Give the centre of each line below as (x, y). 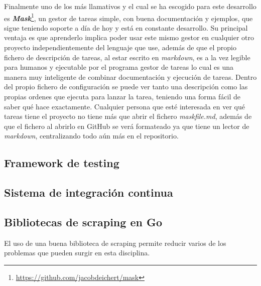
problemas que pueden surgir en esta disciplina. (77, 253)
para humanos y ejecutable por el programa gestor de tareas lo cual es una (119, 67)
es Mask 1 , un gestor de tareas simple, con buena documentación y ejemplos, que (128, 17)
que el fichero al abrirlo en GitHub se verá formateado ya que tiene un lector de (127, 126)
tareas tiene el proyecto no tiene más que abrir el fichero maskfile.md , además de (128, 116)
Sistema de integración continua (89, 192)
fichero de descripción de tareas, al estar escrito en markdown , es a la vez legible (127, 57)
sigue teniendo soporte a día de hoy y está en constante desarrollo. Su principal (126, 27)
